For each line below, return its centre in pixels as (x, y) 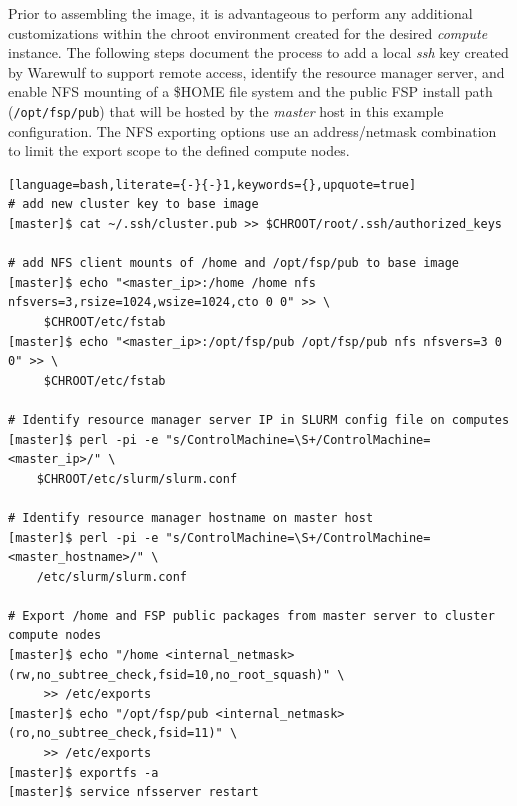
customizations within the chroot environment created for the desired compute (248, 32)
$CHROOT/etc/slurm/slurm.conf (137, 478)
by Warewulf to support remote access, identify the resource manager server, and (256, 71)
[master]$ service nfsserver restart (133, 792)
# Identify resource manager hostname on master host (191, 517)
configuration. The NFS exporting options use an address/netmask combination (252, 130)
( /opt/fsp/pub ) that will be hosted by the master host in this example (226, 110)
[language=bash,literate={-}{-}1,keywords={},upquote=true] (212, 184)
